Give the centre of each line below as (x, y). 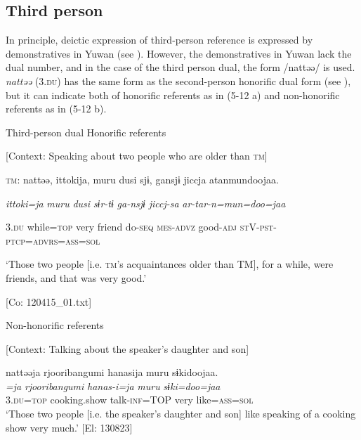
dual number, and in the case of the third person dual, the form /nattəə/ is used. (180, 67)
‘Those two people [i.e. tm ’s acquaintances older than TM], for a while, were (170, 264)
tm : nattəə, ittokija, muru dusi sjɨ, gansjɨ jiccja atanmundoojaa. (142, 179)
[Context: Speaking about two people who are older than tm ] (137, 156)
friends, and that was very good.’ (76, 277)
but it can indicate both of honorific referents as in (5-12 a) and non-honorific (173, 95)
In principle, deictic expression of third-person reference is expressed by (159, 40)
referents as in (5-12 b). (56, 109)
